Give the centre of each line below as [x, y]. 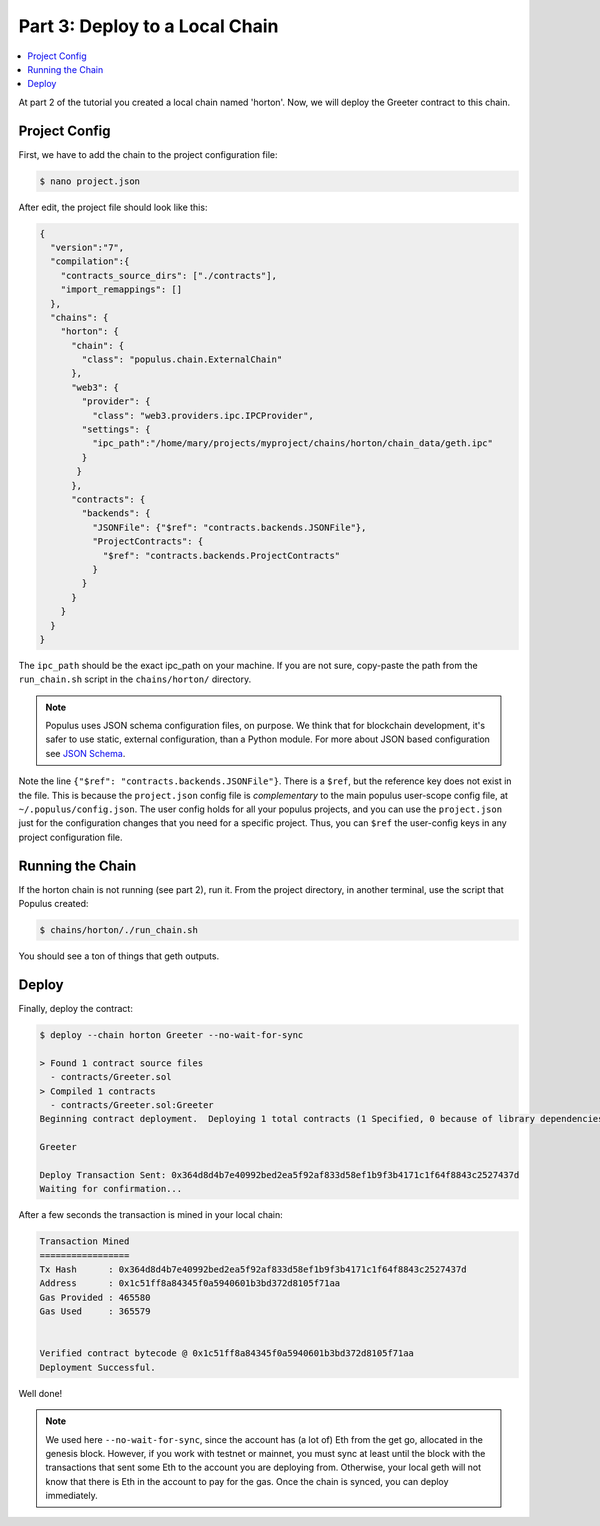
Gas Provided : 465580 [95, 1297]
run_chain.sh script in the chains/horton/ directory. [135, 679]
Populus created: [53, 904]
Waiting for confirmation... [111, 1189]
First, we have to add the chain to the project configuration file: [148, 154]
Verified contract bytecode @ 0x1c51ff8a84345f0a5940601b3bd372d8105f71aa [227, 1353]
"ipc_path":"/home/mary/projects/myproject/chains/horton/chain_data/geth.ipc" [292, 443]
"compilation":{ [90, 261]
